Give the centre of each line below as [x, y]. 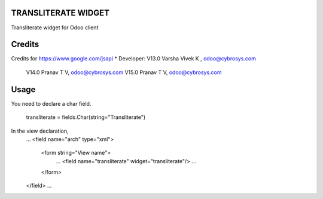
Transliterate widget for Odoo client [55, 27]
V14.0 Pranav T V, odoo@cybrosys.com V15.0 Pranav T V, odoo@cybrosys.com [124, 72]
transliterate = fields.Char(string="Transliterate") [86, 117]
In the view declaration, [40, 131]
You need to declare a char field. [51, 103]
